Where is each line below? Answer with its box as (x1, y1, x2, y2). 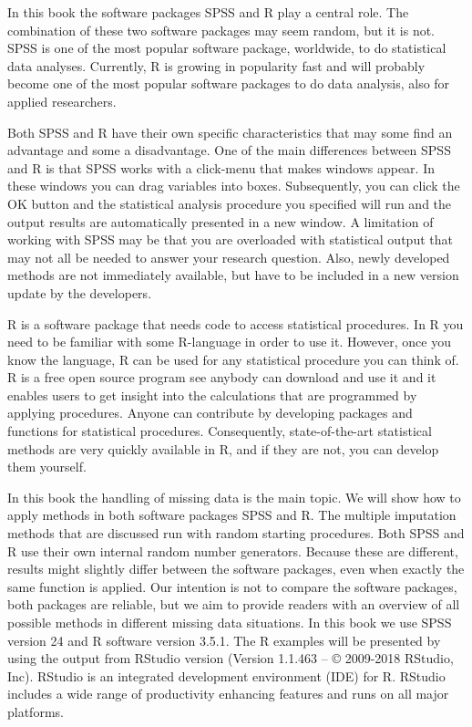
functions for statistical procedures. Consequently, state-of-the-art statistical (7, 421, 432, 441)
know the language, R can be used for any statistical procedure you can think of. (7, 349, 459, 369)
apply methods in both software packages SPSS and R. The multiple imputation (7, 505, 457, 524)
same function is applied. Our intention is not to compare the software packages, (7, 576, 457, 596)
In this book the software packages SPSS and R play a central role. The (7, 3, 409, 21)
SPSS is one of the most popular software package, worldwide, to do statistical (7, 38, 446, 57)
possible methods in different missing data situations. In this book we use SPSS (7, 613, 452, 631)
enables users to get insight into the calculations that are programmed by (7, 385, 417, 404)
